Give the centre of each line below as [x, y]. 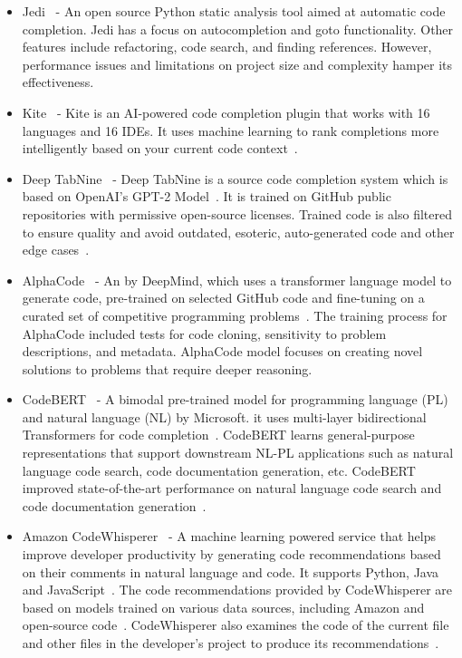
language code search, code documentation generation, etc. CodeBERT [219, 470]
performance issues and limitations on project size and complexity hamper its [237, 64]
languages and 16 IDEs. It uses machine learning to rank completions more [231, 130]
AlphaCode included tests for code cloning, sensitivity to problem [204, 333]
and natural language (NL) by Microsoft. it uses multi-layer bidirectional [224, 416]
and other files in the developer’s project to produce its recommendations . [231, 643]
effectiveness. [58, 82]
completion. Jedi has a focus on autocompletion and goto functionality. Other [238, 29]
